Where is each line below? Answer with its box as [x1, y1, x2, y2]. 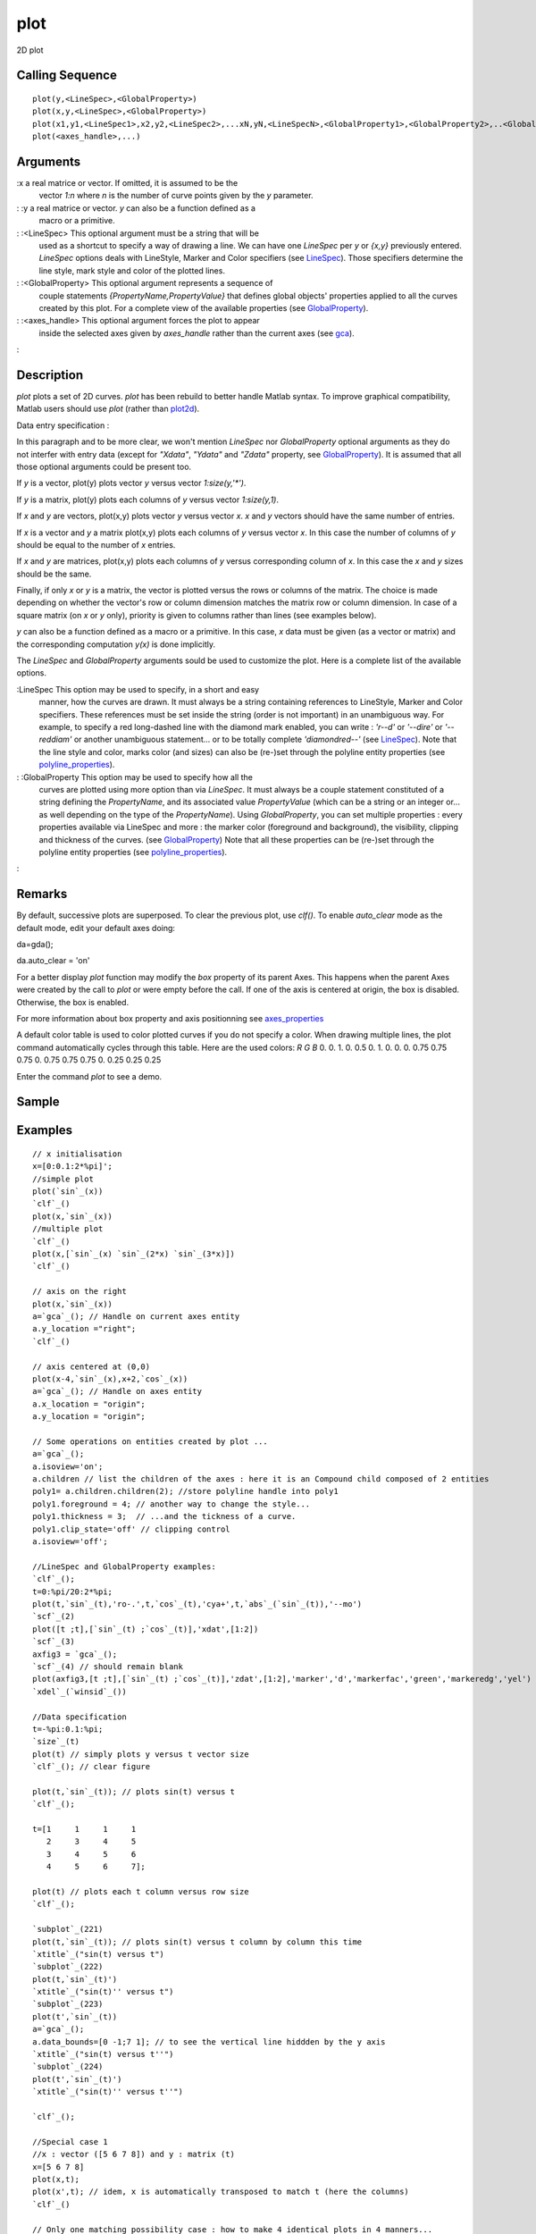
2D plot [16, 45, 44, 55]
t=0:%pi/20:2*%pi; [32, 1586, 113, 1597]
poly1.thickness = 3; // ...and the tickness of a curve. [32, 1511, 297, 1522]
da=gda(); [16, 938, 54, 949]
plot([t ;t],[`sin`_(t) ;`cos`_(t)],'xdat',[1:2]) [32, 1624, 259, 1634]
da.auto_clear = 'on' [16, 955, 90, 966]
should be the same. [16, 568, 92, 579]
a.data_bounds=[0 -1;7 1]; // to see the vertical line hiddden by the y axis [32, 2037, 386, 2046]
